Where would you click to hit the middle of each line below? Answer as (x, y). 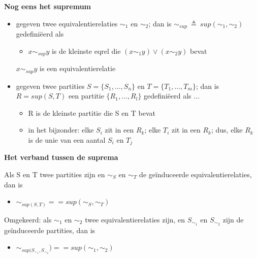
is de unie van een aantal (67, 139)
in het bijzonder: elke (61, 130)
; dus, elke (227, 130)
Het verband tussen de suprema (61, 157)
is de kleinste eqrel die (86, 51)
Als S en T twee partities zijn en (55, 174)
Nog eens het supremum (48, 6)
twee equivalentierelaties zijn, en (135, 219)
